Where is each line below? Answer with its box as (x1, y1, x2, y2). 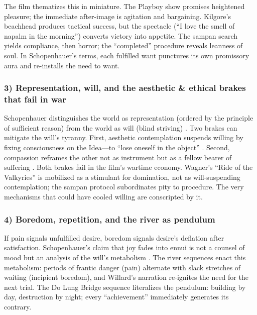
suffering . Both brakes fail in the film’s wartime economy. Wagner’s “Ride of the (4, 162, 253, 172)
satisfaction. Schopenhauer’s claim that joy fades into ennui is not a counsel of (4, 242, 245, 253)
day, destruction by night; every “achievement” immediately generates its (4, 291, 229, 302)
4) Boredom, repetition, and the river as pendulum (4, 213, 215, 225)
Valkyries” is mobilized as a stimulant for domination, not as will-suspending (4, 171, 240, 182)
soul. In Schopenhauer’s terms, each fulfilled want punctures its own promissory (4, 50, 249, 60)
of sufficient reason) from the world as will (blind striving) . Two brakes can (4, 122, 237, 133)
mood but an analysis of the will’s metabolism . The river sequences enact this (4, 252, 246, 263)
